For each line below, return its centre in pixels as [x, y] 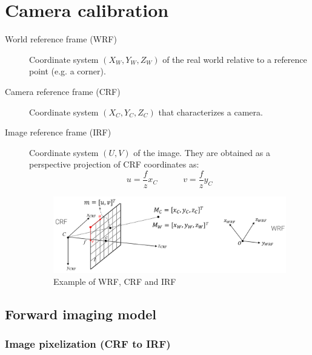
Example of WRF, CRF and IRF [115, 281]
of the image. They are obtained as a [202, 152]
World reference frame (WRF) [61, 39]
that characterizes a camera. [211, 112]
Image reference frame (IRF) [58, 132]
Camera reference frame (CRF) [63, 91]
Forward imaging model [81, 314]
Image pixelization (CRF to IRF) [88, 343]
